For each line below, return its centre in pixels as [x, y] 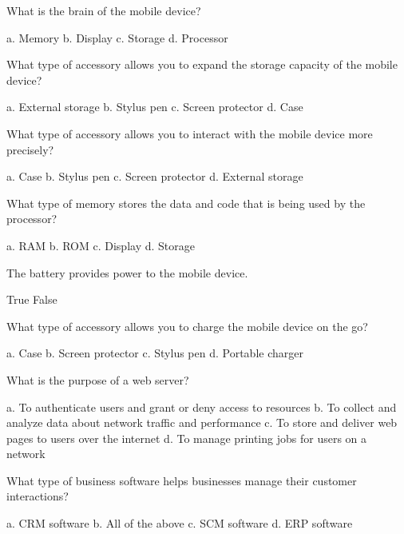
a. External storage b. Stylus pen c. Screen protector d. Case [155, 107]
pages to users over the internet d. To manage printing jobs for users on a [187, 438]
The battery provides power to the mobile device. [127, 272]
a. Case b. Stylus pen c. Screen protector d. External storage [155, 176]
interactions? [38, 496]
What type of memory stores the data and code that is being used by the [186, 203]
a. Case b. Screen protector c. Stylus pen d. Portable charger [155, 353]
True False [32, 299]
